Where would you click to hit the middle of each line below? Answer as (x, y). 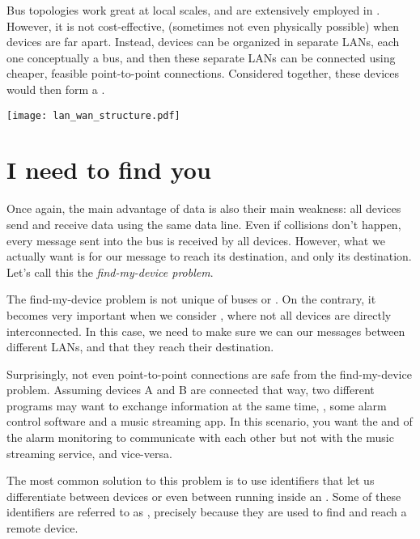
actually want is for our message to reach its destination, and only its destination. (209, 256)
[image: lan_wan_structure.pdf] (93, 115)
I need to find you (109, 170)
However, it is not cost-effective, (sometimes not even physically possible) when (203, 25)
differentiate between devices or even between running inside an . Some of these (204, 496)
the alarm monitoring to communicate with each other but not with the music (200, 437)
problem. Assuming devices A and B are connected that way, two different (191, 390)
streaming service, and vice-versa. (89, 453)
